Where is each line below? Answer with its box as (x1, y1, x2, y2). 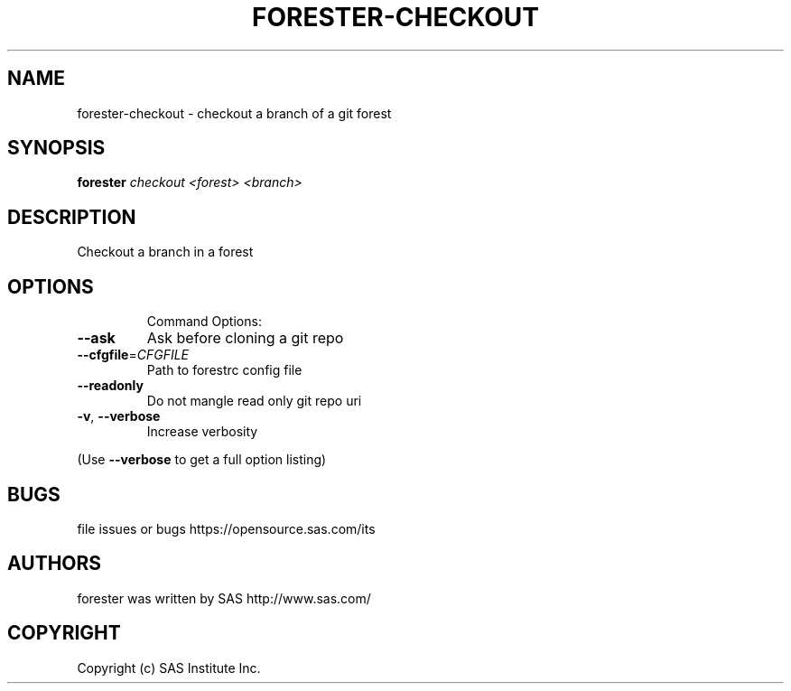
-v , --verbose (77, 408, 161, 425)
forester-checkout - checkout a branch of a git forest (77, 105, 392, 121)
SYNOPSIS (7, 136, 106, 160)
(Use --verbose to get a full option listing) (77, 452, 327, 468)
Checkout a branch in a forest (77, 244, 254, 260)
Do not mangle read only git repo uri (146, 393, 362, 409)
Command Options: (146, 313, 262, 330)
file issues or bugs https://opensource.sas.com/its (77, 520, 376, 537)
